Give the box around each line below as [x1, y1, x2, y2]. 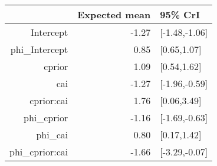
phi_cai [36, 128, 68, 141]
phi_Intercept [10, 42, 68, 56]
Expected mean [77, 8, 151, 21]
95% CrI [160, 8, 200, 21]
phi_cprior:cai [9, 145, 68, 158]
